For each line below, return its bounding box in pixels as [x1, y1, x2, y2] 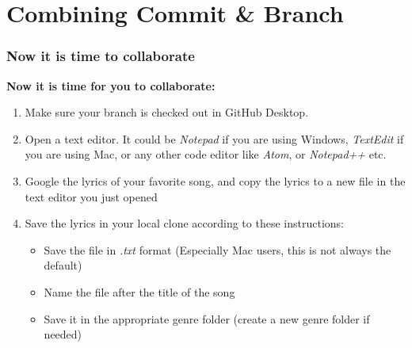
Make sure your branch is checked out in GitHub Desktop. [25, 104, 309, 120]
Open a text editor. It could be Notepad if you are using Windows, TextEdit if [25, 130, 404, 147]
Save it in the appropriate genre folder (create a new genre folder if [44, 310, 370, 327]
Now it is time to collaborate [6, 46, 195, 66]
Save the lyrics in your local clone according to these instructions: [25, 215, 344, 231]
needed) [44, 326, 82, 342]
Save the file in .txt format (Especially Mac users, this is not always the [44, 241, 391, 258]
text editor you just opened [25, 188, 158, 205]
